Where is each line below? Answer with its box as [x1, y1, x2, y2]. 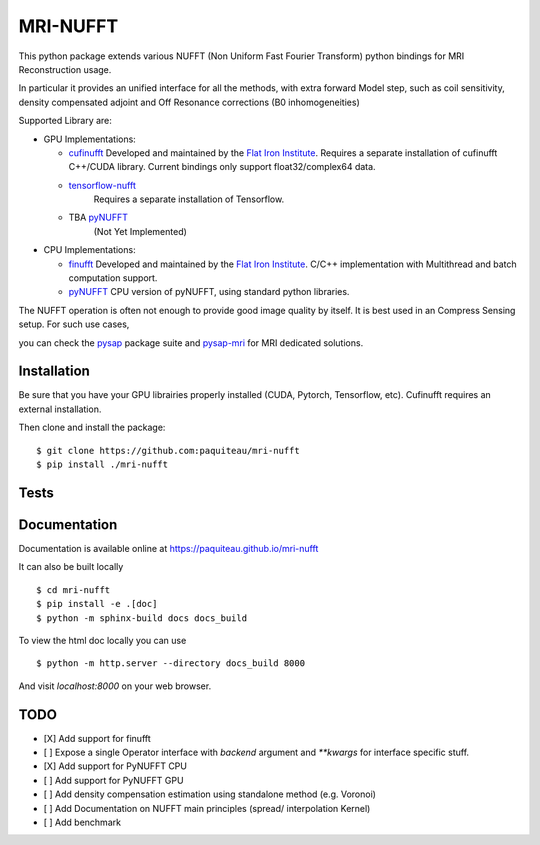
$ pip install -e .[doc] [36, 598, 158, 610]
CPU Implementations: [43, 244, 136, 256]
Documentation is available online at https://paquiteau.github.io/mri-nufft [18, 542, 319, 554]
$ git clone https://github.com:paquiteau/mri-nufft [36, 445, 300, 456]
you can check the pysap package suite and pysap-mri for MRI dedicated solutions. [18, 336, 364, 349]
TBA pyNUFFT [68, 211, 129, 224]
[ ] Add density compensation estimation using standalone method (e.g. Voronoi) [43, 788, 377, 800]
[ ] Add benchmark [43, 816, 122, 828]
